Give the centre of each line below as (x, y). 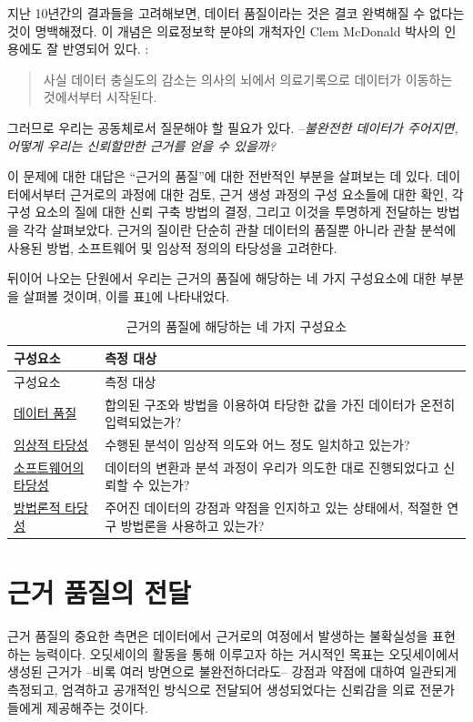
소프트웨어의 (49, 467)
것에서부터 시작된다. (100, 97)
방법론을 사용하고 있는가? (192, 525)
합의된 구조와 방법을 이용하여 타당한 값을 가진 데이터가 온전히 (280, 404)
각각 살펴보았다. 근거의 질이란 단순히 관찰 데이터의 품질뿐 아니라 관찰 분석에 (240, 229)
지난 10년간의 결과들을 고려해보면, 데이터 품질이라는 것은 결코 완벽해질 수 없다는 (236, 13)
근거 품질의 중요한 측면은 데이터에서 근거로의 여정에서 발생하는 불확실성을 (218, 636)
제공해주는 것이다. (97, 707)
